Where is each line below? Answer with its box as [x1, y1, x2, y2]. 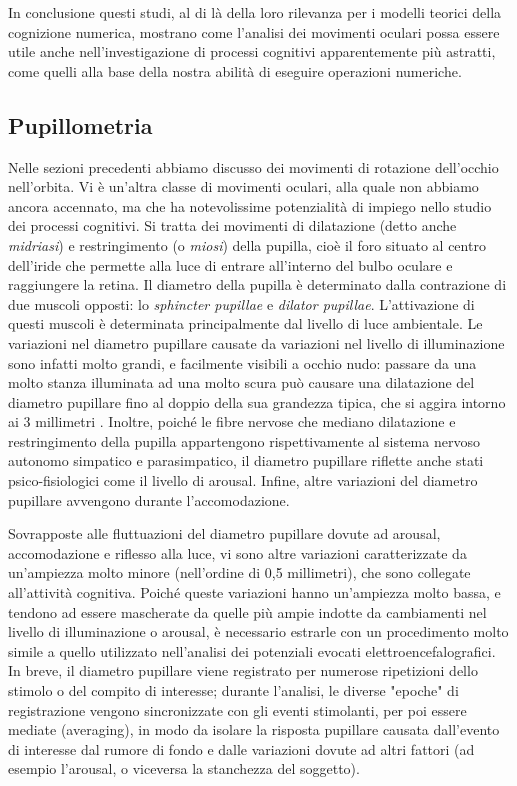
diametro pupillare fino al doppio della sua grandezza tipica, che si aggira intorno [8, 391, 506, 412]
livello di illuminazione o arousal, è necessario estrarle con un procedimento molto [8, 621, 509, 642]
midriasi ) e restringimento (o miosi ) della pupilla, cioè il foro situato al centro [8, 234, 486, 255]
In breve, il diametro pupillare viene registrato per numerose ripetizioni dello [8, 660, 478, 681]
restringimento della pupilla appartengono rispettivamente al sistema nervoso [8, 430, 480, 451]
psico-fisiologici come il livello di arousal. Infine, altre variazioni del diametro [8, 470, 478, 491]
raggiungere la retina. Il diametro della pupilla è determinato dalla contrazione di [8, 274, 507, 295]
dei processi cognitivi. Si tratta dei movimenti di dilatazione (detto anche [8, 215, 457, 236]
